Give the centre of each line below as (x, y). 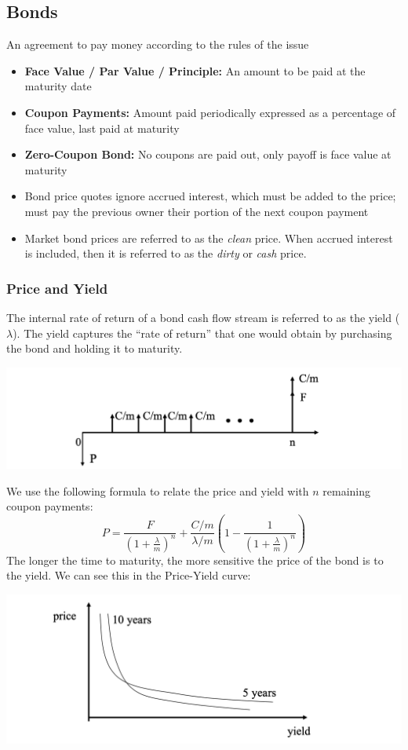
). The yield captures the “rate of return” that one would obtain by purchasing (202, 333)
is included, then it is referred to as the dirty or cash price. (166, 253)
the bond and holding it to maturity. (95, 348)
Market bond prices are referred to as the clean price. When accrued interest (209, 238)
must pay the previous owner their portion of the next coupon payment (197, 211)
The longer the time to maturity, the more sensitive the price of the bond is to (195, 560)
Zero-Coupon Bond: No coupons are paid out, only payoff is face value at (208, 154)
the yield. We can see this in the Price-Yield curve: (129, 575)
